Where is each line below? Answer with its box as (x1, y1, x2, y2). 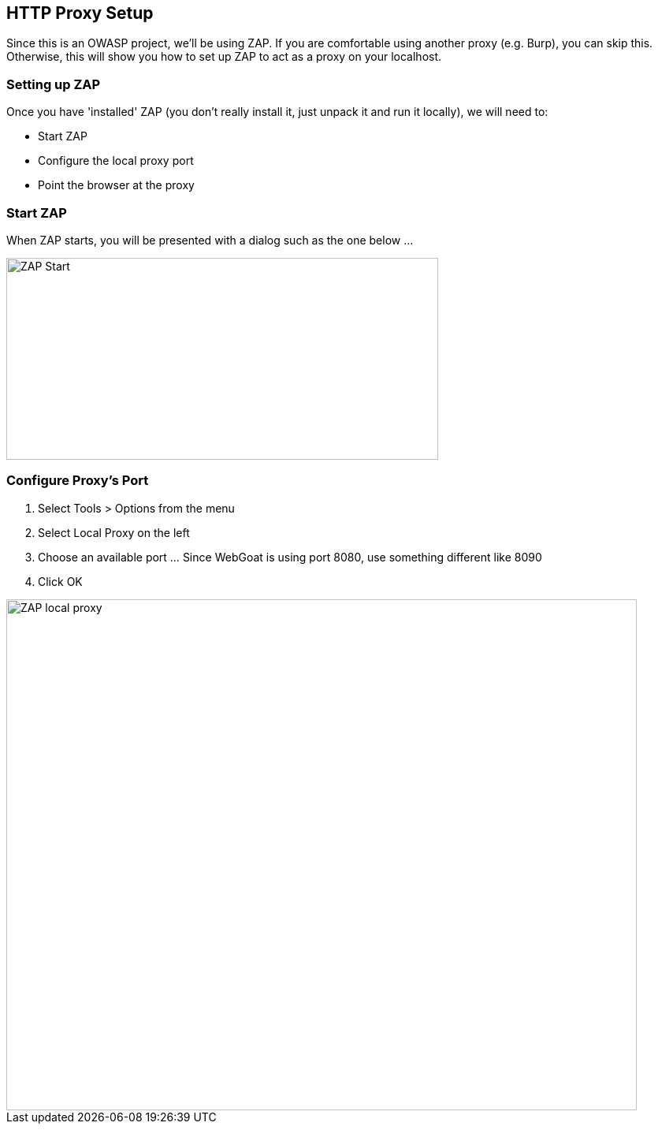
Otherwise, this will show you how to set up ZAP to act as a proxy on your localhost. (6, 50, 442, 64)
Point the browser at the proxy (38, 178, 195, 192)
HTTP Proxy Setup (6, 3, 154, 23)
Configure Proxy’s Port (6, 472, 149, 489)
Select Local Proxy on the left (38, 525, 190, 539)
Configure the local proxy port (38, 154, 194, 168)
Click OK (38, 574, 83, 588)
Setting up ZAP (6, 76, 101, 92)
